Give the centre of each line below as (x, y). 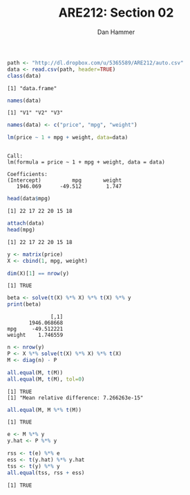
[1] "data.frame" (32, 88)
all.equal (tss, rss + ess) (46, 473)
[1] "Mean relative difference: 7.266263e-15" (75, 398)
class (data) (24, 76)
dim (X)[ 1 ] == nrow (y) (38, 273)
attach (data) (26, 223)
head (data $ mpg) (29, 199)
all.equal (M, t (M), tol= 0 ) (46, 379)
